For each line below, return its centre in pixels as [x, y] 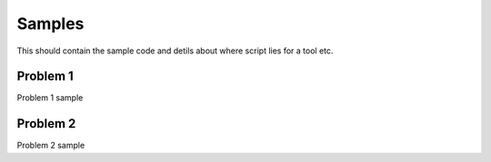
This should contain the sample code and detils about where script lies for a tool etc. [175, 51]
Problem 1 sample [50, 98]
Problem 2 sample [51, 146]
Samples [50, 24]
